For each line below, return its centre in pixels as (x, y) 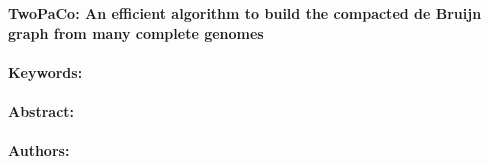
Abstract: (41, 110)
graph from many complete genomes (136, 32)
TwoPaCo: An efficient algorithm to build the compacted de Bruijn (245, 13)
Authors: (39, 150)
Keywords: (45, 71)
